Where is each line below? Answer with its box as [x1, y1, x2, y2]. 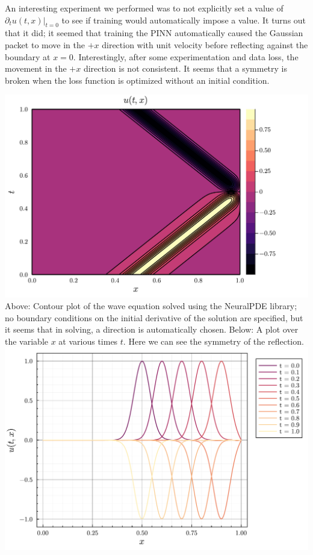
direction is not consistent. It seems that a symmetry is [83, 62, 288, 75]
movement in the [5, 62, 67, 75]
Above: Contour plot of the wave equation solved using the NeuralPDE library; [5, 299, 297, 312]
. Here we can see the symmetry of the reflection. [123, 334, 304, 347]
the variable [5, 334, 48, 347]
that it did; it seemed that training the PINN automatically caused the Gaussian [5, 27, 303, 39]
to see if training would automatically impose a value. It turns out [61, 13, 306, 26]
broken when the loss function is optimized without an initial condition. [5, 74, 270, 86]
